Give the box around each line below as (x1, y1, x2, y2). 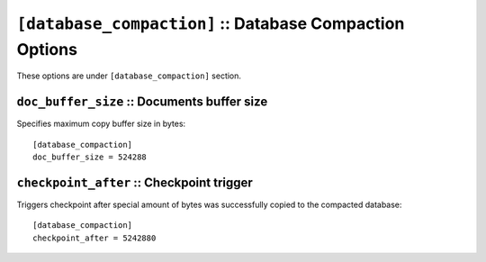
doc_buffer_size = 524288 (32, 152, 148, 162)
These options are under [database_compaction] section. (16, 70, 242, 81)
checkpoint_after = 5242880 (32, 232, 157, 243)
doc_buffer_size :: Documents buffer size (16, 95, 268, 110)
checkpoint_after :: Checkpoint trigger (16, 175, 254, 190)
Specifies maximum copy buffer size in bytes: (16, 118, 186, 130)
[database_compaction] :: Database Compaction (16, 14, 405, 33)
